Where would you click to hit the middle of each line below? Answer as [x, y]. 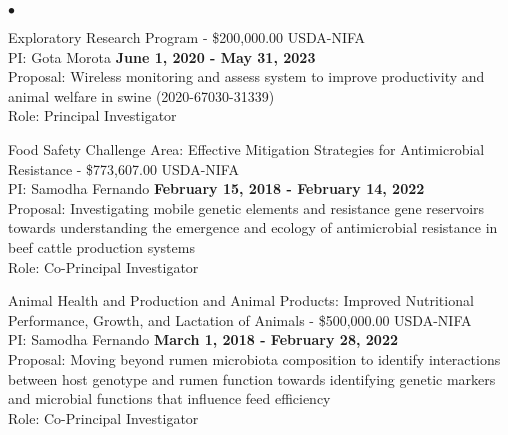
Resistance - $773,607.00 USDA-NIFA [123, 168]
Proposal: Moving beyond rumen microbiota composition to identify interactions [254, 358]
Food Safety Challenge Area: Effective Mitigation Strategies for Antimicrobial [246, 148]
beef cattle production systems [101, 246]
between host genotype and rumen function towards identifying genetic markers [252, 378]
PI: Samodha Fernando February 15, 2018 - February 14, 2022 [216, 188]
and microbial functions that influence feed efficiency [169, 398]
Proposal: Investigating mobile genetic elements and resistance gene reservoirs [246, 207]
